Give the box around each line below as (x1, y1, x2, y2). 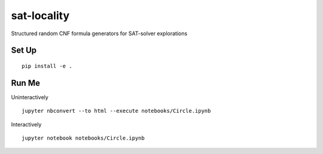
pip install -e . (22, 63, 72, 69)
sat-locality (11, 9, 70, 22)
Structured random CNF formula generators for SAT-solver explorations (11, 30, 188, 37)
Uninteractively (11, 93, 49, 101)
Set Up (11, 45, 37, 56)
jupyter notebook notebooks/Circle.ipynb (22, 135, 145, 141)
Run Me (11, 78, 40, 88)
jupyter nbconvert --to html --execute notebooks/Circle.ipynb (22, 107, 211, 115)
